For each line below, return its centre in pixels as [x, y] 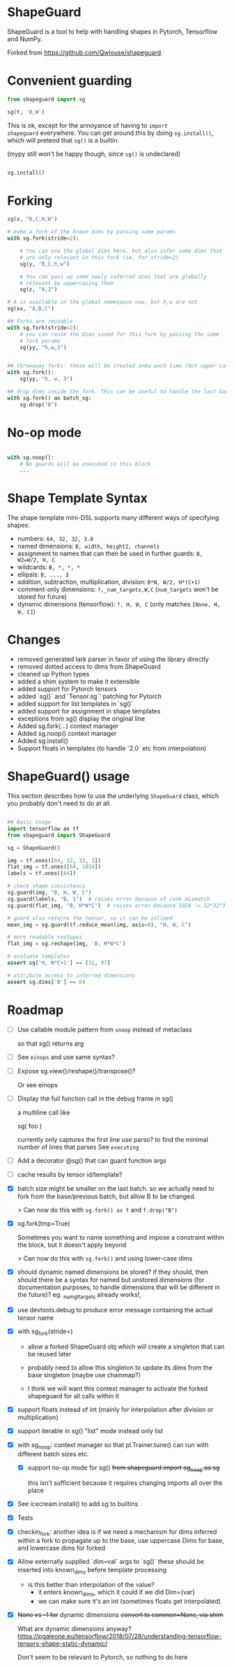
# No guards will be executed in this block [85, 464]
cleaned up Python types [53, 674]
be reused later [49, 1354]
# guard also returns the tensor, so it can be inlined [90, 918]
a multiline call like [44, 1112]
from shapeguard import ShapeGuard [59, 835]
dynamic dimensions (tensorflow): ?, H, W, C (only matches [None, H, [119, 604]
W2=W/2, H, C [36, 560]
